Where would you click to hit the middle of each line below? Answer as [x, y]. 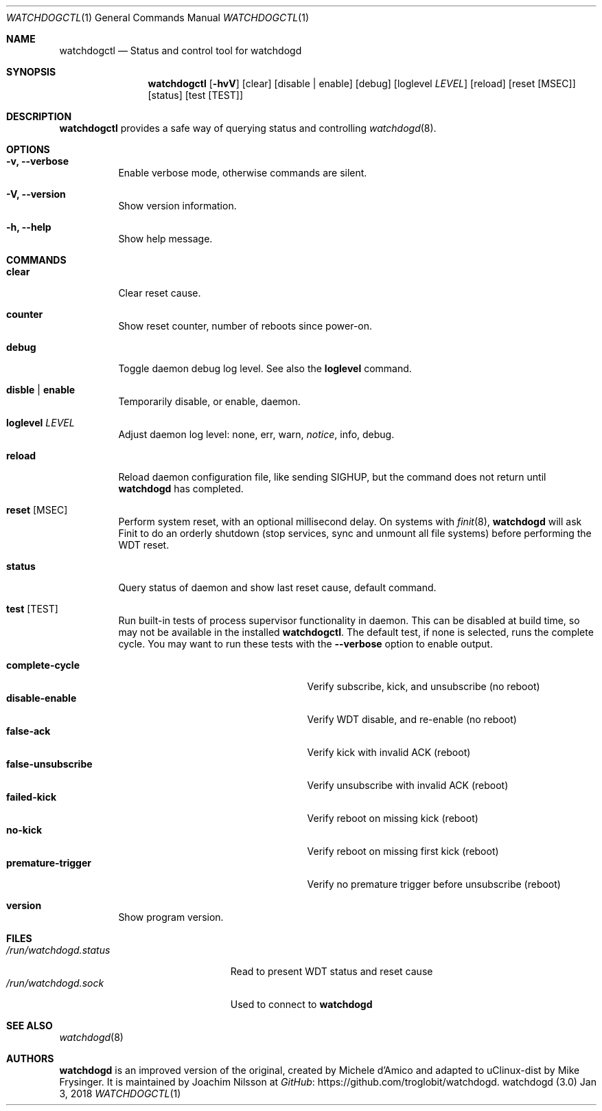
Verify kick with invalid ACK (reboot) [389, 752]
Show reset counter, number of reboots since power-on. [245, 326]
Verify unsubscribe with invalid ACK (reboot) [408, 785]
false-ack [28, 731]
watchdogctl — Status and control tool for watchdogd [181, 50]
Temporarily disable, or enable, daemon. [209, 401]
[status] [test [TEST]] [196, 95]
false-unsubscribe [49, 764]
